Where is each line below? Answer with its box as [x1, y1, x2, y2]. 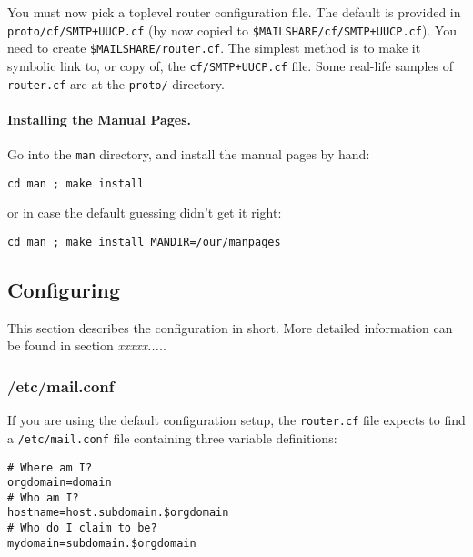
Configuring [7, 275, 121, 303]
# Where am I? [7, 461, 93, 474]
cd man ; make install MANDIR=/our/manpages [7, 235, 281, 248]
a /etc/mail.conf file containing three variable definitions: [7, 428, 337, 447]
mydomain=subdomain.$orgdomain [7, 536, 196, 550]
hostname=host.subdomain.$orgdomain [7, 506, 229, 520]
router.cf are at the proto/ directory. [7, 74, 225, 93]
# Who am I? [7, 491, 79, 504]
